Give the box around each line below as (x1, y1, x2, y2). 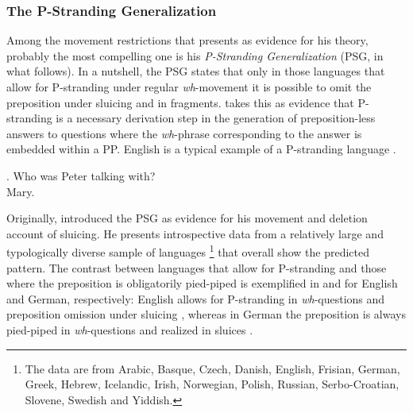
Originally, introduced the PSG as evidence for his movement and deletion (6, 210, 368, 226)
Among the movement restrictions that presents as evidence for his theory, (6, 32, 369, 48)
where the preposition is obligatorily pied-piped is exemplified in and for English (6, 275, 398, 291)
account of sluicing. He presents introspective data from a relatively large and (6, 225, 384, 241)
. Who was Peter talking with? (6, 167, 156, 183)
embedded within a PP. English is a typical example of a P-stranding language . (6, 141, 396, 157)
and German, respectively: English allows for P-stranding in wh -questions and (6, 290, 385, 307)
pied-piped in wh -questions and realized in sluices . (6, 321, 253, 338)
